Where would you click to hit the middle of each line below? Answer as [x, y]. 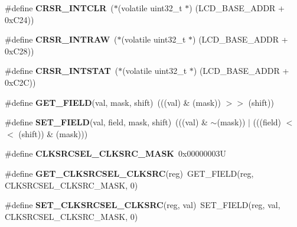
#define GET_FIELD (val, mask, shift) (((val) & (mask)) [113, 102]
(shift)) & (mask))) [53, 133]
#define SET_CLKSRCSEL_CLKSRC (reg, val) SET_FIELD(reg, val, [143, 205]
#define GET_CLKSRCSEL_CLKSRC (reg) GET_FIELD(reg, [129, 173]
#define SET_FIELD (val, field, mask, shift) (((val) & [106, 122]
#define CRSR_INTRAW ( [61, 39]
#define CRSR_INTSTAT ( [62, 71]
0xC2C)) [20, 82]
